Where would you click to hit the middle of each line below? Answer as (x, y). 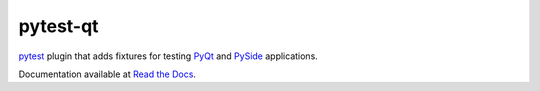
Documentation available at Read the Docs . (107, 74)
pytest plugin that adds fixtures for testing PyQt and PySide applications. (168, 56)
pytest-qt (58, 26)
